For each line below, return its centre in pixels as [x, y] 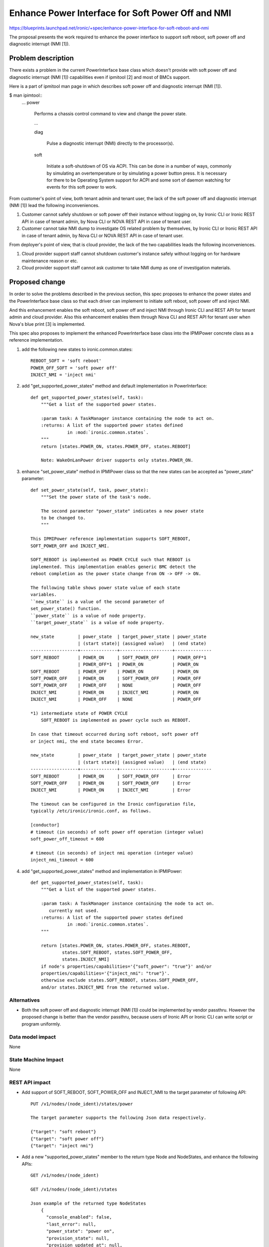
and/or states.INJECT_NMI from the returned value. [105, 987]
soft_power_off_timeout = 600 [67, 839]
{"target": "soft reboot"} [64, 1132]
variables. [44, 595]
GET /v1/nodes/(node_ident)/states [74, 1189]
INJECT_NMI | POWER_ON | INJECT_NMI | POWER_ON [115, 692]
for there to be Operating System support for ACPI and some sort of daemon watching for [139, 180]
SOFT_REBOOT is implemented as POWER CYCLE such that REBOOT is [111, 560]
